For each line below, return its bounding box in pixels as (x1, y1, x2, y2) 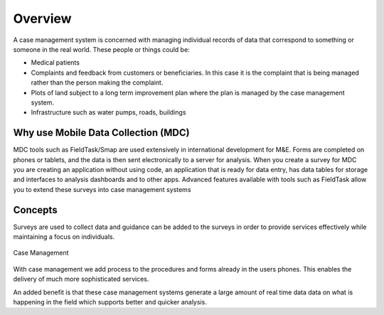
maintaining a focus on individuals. (13, 233, 115, 241)
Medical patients (31, 58, 80, 67)
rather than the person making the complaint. (31, 78, 164, 87)
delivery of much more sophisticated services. (13, 274, 149, 284)
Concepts (13, 203, 58, 216)
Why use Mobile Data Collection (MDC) (13, 127, 190, 139)
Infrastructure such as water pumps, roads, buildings (31, 108, 186, 117)
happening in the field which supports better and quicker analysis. (13, 298, 208, 306)
